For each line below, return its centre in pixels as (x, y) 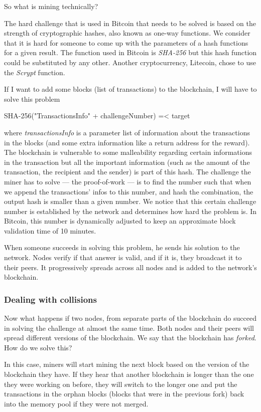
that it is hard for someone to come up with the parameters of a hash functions (126, 42)
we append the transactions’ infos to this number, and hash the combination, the (129, 191)
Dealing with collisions (50, 299)
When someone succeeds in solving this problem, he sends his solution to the (122, 247)
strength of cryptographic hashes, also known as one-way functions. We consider (127, 33)
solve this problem (32, 98)
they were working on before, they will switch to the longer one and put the (121, 384)
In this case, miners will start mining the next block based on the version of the (127, 364)
